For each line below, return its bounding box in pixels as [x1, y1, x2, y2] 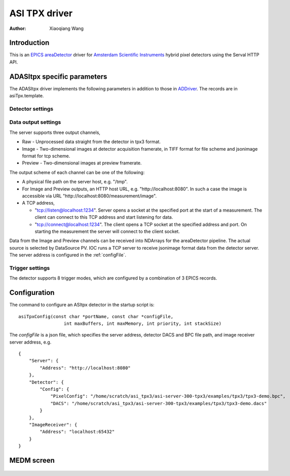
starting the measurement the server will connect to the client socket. [34, 228, 180, 234]
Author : [9, 25, 26, 31]
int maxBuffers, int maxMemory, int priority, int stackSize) [63, 320, 222, 326]
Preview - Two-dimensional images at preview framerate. [22, 160, 142, 166]
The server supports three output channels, [9, 129, 101, 135]
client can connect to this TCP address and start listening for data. [34, 214, 173, 220]
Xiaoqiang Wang [49, 25, 84, 31]
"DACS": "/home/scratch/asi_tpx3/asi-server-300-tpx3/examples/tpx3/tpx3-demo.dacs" [50, 400, 267, 406]
